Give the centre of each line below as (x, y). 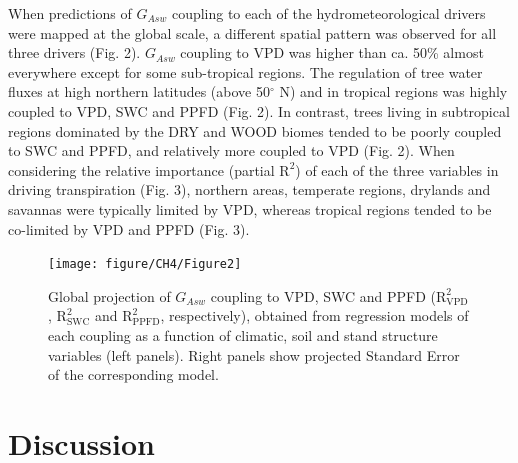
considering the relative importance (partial (141, 169)
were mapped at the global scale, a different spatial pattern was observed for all (252, 32)
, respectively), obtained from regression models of (314, 315)
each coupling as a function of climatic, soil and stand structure (243, 334)
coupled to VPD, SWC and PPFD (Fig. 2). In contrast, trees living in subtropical (259, 110)
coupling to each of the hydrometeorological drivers (328, 13)
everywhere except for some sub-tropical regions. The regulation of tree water (245, 71)
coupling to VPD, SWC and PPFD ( (323, 295)
